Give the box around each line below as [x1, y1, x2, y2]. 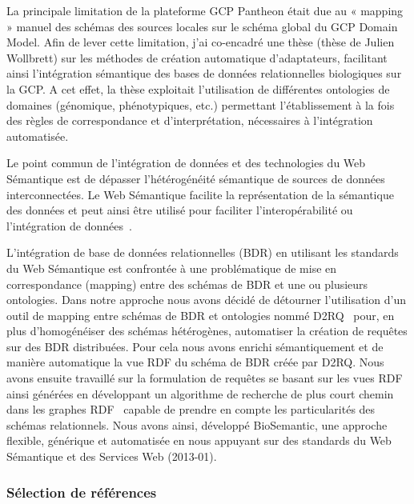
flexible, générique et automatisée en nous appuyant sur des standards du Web [6, 432, 392, 449]
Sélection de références [6, 482, 157, 502]
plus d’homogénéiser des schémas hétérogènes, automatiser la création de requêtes [6, 322, 408, 339]
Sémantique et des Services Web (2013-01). [6, 448, 217, 465]
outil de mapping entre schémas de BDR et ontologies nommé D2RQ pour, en [6, 306, 395, 323]
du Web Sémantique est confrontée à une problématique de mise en [6, 259, 337, 276]
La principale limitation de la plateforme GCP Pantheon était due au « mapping [6, 2, 404, 18]
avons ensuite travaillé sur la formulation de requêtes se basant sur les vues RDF [6, 370, 403, 386]
